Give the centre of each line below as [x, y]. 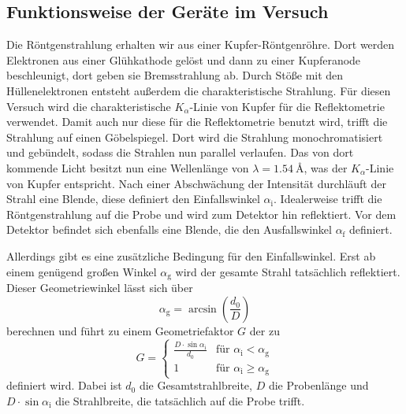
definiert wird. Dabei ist [64, 385]
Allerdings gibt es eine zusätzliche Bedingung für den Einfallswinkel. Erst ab [191, 255]
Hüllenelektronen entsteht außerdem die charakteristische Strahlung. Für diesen [199, 90]
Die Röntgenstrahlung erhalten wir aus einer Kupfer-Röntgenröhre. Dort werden [201, 44]
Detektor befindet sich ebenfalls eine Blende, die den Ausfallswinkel [169, 229]
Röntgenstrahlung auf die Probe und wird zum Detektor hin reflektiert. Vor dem [201, 214]
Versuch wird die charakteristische [89, 106]
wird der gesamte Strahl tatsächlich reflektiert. [288, 271]
